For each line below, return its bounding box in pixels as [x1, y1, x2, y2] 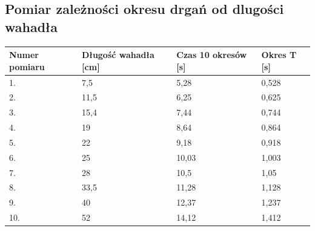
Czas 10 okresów [176, 48, 247, 61]
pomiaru [9, 60, 45, 73]
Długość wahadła [82, 48, 154, 61]
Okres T [261, 48, 297, 61]
